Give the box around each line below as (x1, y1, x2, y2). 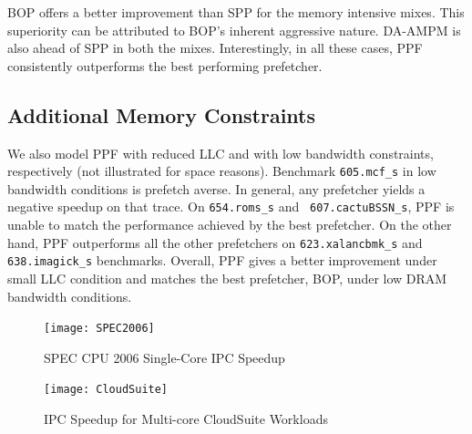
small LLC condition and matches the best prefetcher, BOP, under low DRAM (7, 268, 447, 287)
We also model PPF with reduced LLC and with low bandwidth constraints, (7, 143, 434, 162)
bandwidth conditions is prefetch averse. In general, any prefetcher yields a (7, 179, 426, 198)
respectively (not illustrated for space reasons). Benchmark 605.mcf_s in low (7, 161, 436, 181)
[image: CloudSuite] (44, 383, 169, 397)
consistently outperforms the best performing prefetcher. (7, 56, 323, 75)
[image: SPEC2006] (44, 322, 155, 336)
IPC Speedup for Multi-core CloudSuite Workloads (44, 409, 328, 429)
